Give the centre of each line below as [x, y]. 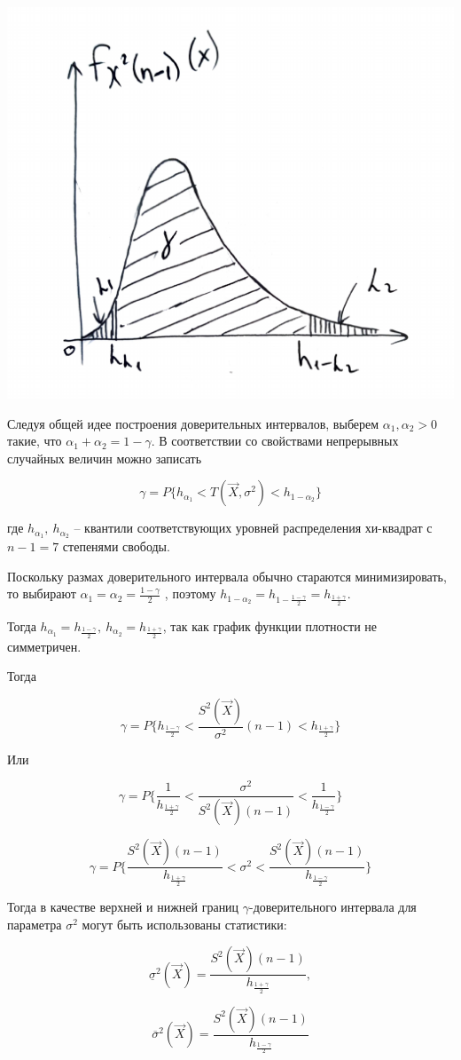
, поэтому [190, 593]
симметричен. [44, 646]
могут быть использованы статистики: [184, 924]
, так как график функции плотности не [270, 626]
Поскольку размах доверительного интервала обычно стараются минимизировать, [227, 576]
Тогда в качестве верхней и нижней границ [123, 906]
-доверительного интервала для [333, 906]
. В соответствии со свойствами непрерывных [275, 441]
